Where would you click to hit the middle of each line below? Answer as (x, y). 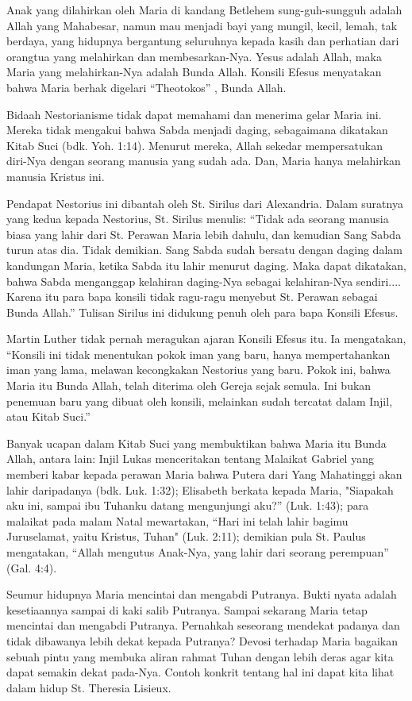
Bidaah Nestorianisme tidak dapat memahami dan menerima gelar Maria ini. (194, 114)
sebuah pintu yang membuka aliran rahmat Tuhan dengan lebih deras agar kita (200, 656)
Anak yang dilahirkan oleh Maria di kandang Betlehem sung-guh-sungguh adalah (204, 10)
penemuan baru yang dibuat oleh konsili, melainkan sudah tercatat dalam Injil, (200, 401)
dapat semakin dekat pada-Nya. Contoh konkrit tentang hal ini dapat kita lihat (200, 672)
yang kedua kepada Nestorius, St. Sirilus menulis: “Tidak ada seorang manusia (198, 219)
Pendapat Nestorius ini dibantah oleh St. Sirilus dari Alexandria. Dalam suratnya (205, 203)
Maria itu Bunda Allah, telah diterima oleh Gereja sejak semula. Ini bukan (189, 385)
